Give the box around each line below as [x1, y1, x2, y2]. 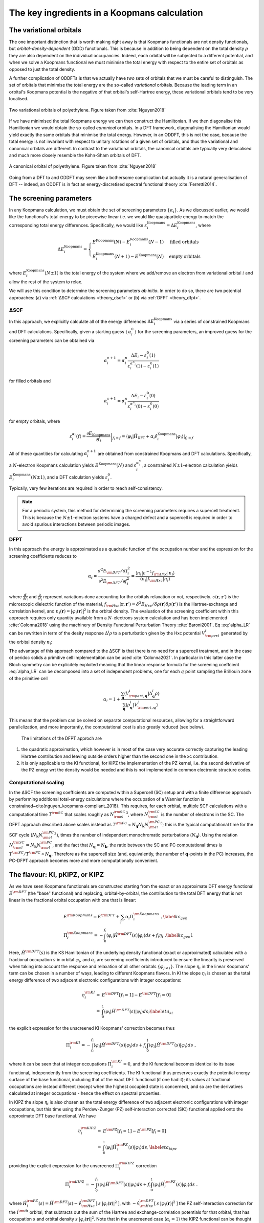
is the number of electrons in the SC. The [161, 811, 244, 817]
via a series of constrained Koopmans [174, 318, 250, 324]
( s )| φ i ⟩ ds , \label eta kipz [128, 1144, 177, 1151]
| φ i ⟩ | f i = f [176, 433, 194, 441]
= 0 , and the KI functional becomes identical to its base [123, 1061, 235, 1067]
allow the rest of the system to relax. [9, 279, 83, 285]
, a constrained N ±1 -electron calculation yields [141, 462, 238, 468]
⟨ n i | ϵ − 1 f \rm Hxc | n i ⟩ [135, 569, 175, 577]
